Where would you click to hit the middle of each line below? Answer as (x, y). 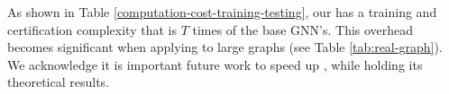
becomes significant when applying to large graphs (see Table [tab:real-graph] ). (225, 47)
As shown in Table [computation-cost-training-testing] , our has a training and (222, 12)
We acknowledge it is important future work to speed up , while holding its (215, 64)
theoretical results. (59, 82)
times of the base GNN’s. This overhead (303, 29)
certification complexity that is (92, 29)
